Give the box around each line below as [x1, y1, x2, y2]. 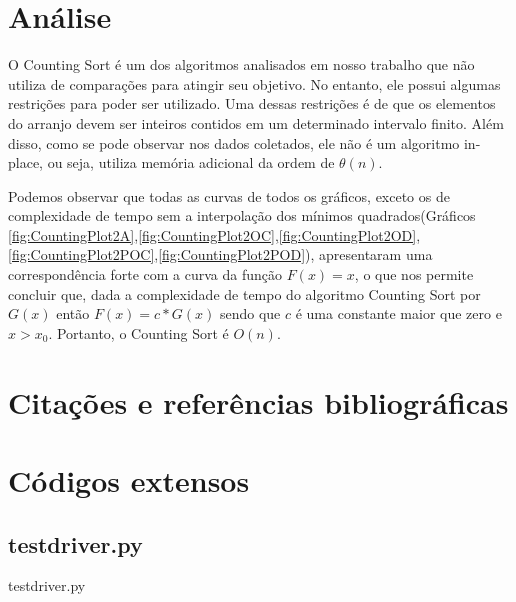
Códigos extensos [8, 460, 250, 500]
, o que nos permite [354, 264, 474, 285]
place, [8, 152, 43, 173]
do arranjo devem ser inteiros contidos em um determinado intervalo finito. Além [8, 112, 504, 133]
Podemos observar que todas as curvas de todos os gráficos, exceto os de [8, 185, 450, 206]
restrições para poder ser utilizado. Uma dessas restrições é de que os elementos [8, 93, 496, 114]
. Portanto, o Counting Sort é [48, 322, 229, 343]
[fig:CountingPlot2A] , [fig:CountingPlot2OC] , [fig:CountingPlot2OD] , [8, 224, 421, 245]
